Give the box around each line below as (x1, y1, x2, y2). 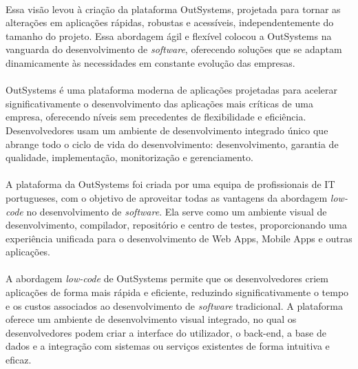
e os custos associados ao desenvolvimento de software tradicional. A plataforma (6, 298, 343, 313)
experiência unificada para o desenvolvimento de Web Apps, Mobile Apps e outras (6, 231, 352, 245)
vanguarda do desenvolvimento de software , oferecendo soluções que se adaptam (6, 42, 342, 56)
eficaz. (6, 352, 32, 367)
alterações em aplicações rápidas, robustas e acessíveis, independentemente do (6, 15, 334, 30)
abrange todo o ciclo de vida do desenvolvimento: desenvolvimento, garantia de (6, 136, 339, 151)
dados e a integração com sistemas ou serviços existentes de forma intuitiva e (6, 339, 330, 353)
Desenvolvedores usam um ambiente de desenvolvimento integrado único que (6, 123, 328, 137)
